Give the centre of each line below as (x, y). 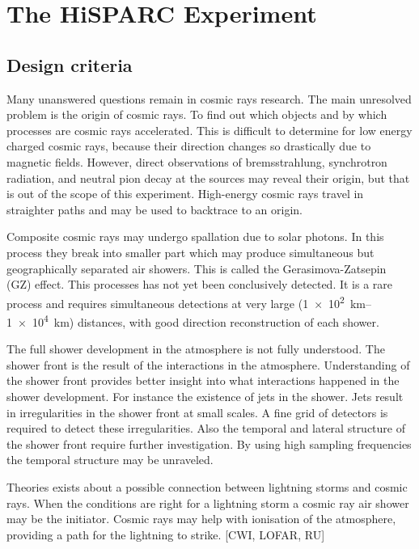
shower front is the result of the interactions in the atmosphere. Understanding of (208, 364)
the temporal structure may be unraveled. (110, 460)
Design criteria (70, 64)
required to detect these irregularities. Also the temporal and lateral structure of (206, 428)
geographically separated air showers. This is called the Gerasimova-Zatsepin (197, 268)
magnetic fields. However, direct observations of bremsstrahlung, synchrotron (197, 161)
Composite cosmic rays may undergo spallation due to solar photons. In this (195, 236)
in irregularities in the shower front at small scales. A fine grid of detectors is (197, 412)
